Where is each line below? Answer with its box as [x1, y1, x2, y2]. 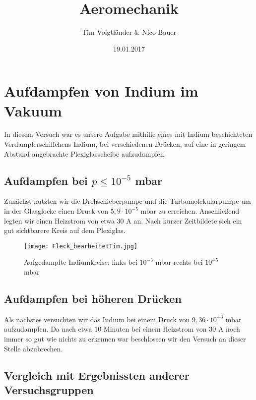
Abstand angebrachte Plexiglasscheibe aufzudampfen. [4, 148, 166, 159]
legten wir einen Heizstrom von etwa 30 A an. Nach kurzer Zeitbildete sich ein [4, 215, 242, 226]
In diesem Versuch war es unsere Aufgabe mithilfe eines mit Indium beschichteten [4, 129, 253, 139]
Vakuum [4, 100, 62, 120]
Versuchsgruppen [4, 382, 94, 397]
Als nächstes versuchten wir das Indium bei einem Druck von [4, 314, 190, 324]
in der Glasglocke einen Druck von [4, 206, 109, 216]
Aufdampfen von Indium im [4, 81, 198, 101]
